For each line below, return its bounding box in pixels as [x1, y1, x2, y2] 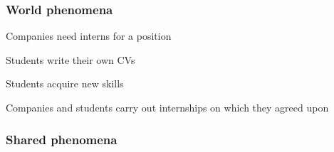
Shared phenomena [6, 130, 118, 148]
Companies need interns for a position [6, 28, 172, 43]
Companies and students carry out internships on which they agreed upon [6, 100, 329, 114]
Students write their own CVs [6, 52, 135, 67]
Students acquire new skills [6, 76, 124, 91]
